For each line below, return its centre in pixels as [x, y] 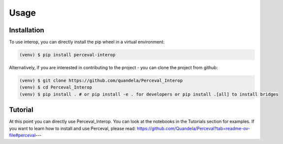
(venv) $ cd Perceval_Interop [56, 87]
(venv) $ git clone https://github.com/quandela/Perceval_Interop [101, 81]
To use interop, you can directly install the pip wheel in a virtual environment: [87, 42]
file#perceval [22, 135]
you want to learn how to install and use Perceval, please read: [72, 128]
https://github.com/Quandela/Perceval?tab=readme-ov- [194, 128]
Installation [27, 30]
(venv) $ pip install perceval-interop [67, 55]
